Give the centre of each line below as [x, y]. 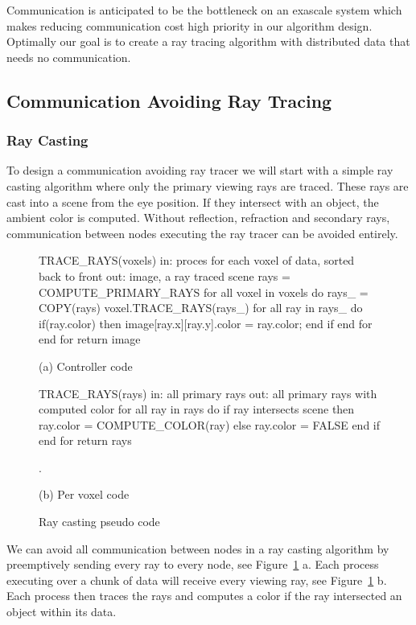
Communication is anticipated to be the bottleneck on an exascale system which [204, 10]
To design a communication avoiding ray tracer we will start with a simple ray [200, 170]
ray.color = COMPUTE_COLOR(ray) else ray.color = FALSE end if [210, 424]
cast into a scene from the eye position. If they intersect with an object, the [193, 201]
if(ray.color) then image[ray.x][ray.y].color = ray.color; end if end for [206, 323]
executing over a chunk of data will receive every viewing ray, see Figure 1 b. [197, 580]
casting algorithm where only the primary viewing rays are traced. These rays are [208, 185]
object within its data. [62, 612]
